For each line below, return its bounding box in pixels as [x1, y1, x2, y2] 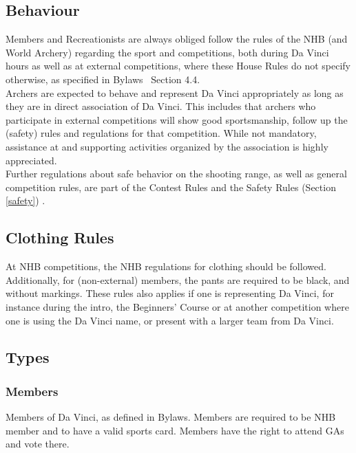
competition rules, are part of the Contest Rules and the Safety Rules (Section [6, 179, 336, 194]
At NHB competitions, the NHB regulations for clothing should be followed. [6, 259, 326, 274]
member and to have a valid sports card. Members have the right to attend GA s [6, 423, 344, 437]
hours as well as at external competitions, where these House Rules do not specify [6, 58, 350, 73]
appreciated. [6, 153, 57, 167]
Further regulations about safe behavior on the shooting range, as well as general [6, 166, 347, 181]
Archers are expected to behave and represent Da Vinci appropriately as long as [6, 85, 344, 100]
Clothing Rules [6, 227, 114, 248]
